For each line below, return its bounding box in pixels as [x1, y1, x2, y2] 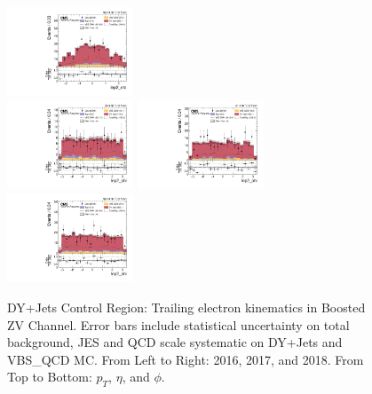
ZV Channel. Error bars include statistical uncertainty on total [7, 315, 350, 334]
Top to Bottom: [7, 367, 92, 386]
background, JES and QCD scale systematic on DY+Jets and [7, 333, 343, 351]
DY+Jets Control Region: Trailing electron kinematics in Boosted [7, 297, 366, 316]
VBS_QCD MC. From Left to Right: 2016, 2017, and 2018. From [7, 350, 364, 368]
